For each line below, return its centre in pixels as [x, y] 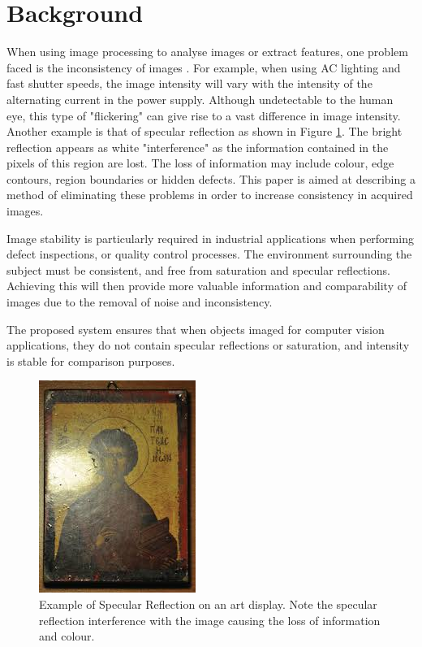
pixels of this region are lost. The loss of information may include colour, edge [200, 163]
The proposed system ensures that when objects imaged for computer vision [196, 329]
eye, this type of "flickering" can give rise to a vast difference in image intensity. [204, 115]
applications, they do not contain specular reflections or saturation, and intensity [208, 345]
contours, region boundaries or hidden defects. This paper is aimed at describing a [211, 178]
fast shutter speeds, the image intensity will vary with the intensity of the [189, 83]
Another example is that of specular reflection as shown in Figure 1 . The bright [205, 131]
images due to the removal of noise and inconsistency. [140, 302]
